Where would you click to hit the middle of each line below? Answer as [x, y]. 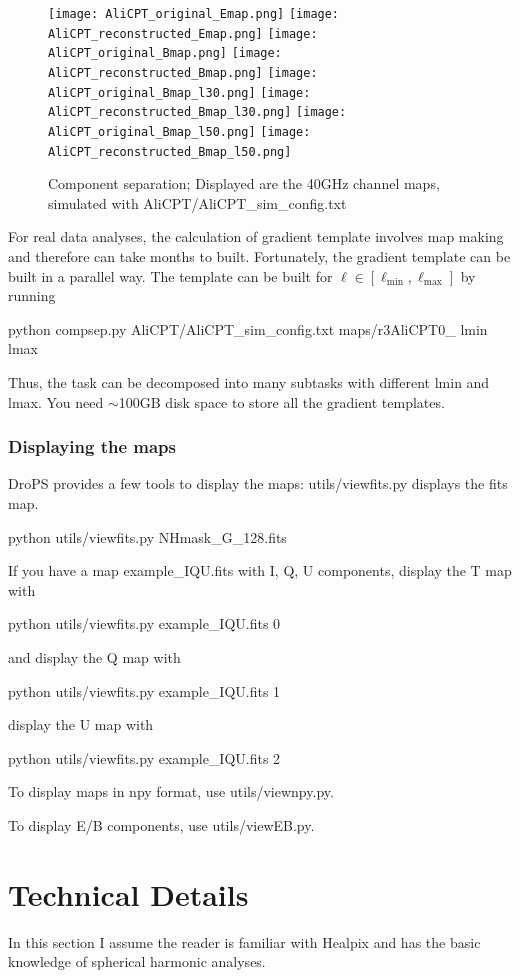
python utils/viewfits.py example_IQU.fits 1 [144, 690]
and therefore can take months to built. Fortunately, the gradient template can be [259, 256]
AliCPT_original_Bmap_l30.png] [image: [179, 92]
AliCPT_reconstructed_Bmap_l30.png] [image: [197, 112]
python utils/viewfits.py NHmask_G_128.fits [147, 536]
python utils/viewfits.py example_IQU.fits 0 [144, 623]
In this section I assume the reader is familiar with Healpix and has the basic [244, 941]
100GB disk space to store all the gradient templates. [281, 401]
